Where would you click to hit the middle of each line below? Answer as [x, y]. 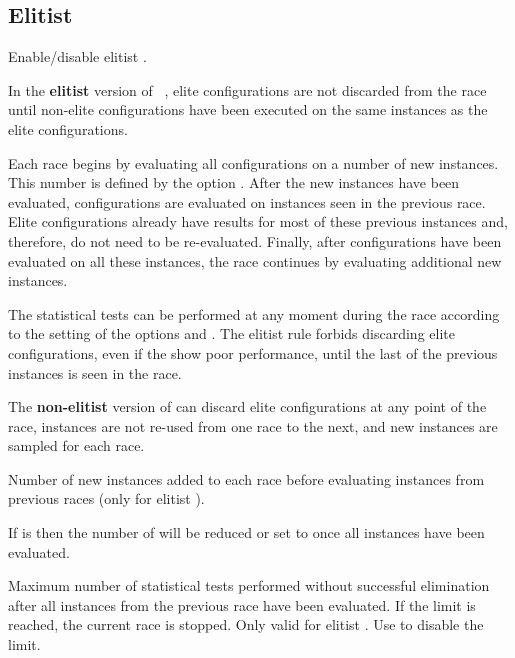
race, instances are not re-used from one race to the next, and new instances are [253, 425]
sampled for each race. [76, 445]
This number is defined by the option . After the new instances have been [234, 182]
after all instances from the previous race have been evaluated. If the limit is [242, 604]
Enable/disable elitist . [77, 56]
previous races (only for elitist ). [106, 498]
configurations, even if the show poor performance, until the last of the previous [253, 352]
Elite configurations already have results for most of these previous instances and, [258, 221]
